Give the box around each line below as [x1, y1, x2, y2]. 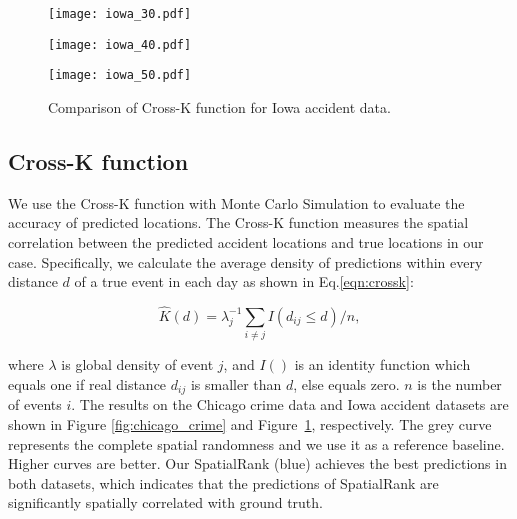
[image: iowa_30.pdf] [48, 7, 192, 21]
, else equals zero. [293, 373, 400, 394]
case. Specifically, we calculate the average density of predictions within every [8, 251, 483, 272]
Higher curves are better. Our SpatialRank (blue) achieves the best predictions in [8, 453, 507, 474]
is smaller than [190, 373, 282, 394]
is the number [417, 373, 502, 394]
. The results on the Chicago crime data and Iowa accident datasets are [71, 394, 509, 415]
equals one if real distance [8, 373, 167, 394]
